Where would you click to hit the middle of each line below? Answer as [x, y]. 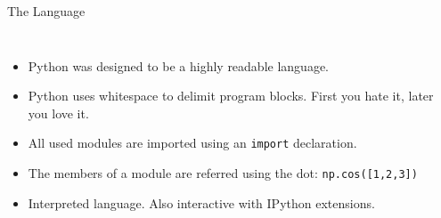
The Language [46, 11]
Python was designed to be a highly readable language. [178, 65]
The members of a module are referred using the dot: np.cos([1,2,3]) [223, 173]
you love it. [58, 113]
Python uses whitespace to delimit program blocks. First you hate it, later [231, 96]
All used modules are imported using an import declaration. [192, 143]
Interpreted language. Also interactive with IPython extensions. [201, 202]
